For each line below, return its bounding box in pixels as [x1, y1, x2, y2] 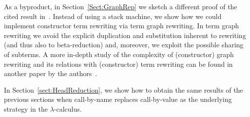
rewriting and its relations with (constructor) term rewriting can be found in [4, 58, 233, 69]
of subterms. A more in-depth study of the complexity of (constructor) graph [4, 49, 234, 59]
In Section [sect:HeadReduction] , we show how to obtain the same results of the [4, 84, 243, 95]
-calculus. [54, 103, 82, 114]
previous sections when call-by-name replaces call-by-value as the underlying [4, 94, 232, 104]
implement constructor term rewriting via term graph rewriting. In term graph [4, 20, 239, 31]
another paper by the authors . [4, 68, 97, 78]
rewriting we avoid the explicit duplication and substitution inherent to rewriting [4, 30, 246, 40]
